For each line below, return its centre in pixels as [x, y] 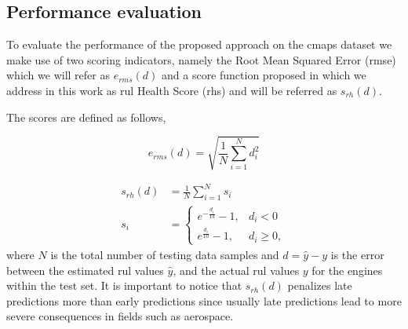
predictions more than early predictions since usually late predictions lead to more [204, 300]
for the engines [347, 270]
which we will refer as [58, 75]
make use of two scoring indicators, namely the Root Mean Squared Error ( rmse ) [201, 59]
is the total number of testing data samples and [165, 254]
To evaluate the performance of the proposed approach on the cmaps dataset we [199, 44]
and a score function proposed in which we [264, 75]
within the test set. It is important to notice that [124, 285]
